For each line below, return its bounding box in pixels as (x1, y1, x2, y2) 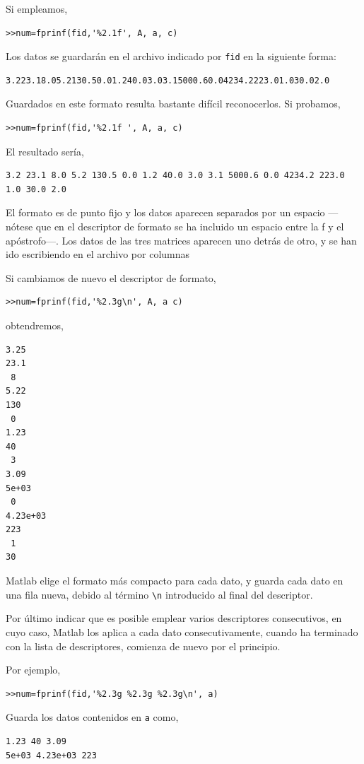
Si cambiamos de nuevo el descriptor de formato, (6, 270, 216, 285)
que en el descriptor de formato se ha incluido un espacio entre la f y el (35, 219, 344, 233)
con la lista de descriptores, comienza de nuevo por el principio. (6, 638, 281, 653)
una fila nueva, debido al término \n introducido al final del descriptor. (6, 587, 313, 601)
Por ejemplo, (6, 662, 61, 677)
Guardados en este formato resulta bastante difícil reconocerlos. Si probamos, (6, 96, 341, 111)
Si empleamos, (6, 1, 68, 16)
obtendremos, (6, 317, 64, 332)
